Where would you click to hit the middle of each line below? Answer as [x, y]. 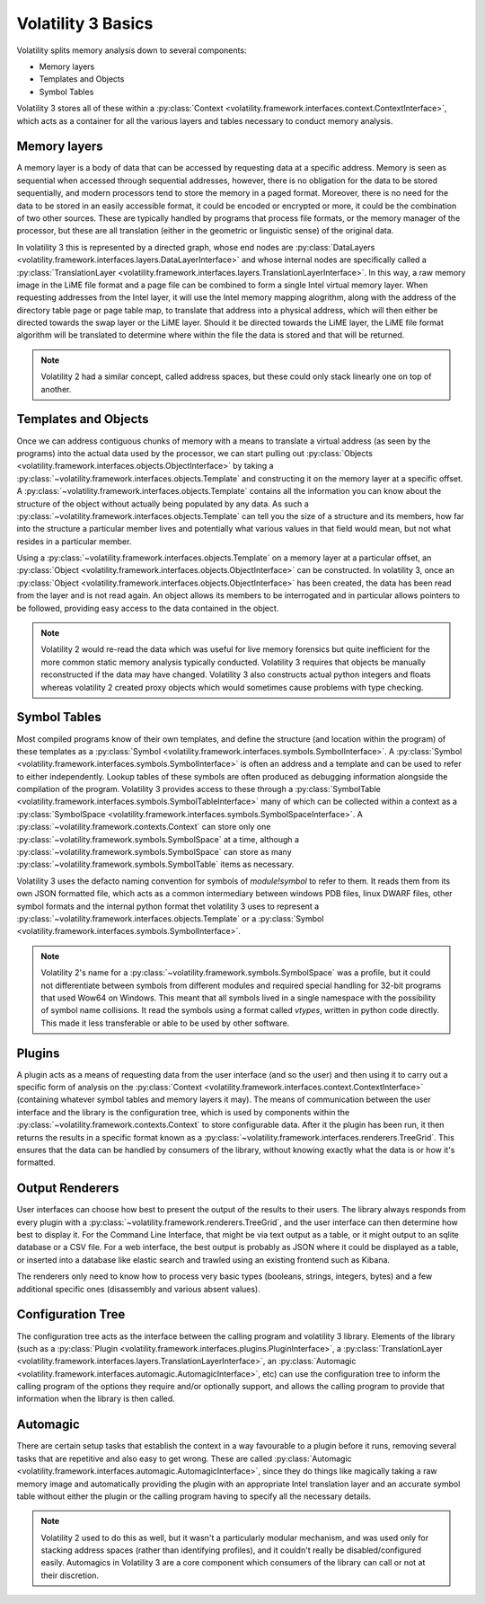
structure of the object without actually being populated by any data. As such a [163, 504]
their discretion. [70, 1575]
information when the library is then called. [96, 1399]
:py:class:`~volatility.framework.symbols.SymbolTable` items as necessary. [155, 864]
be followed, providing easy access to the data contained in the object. [148, 608]
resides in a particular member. [74, 541]
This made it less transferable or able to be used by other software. [165, 1023]
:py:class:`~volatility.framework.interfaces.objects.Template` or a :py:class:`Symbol [170, 918]
